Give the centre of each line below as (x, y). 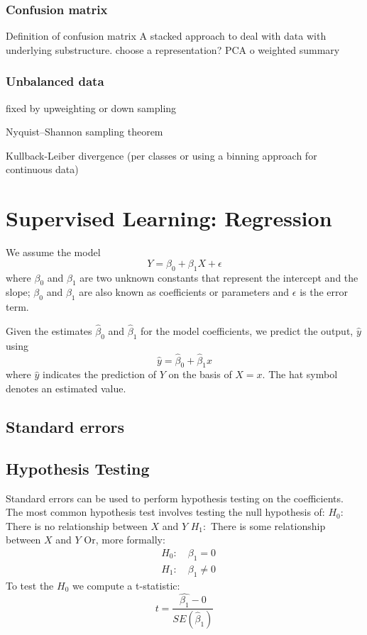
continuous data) (42, 169)
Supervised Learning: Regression (169, 218)
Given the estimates (49, 330)
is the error (324, 292)
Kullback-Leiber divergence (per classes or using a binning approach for (161, 155)
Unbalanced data (55, 81)
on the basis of (200, 374)
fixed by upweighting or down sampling (91, 107)
